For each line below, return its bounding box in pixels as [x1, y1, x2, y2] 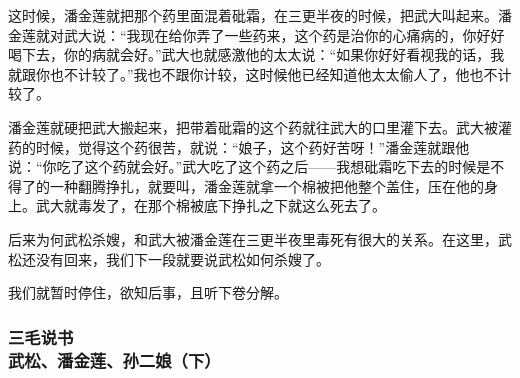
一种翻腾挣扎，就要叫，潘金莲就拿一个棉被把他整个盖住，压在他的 [49, 175, 484, 196]
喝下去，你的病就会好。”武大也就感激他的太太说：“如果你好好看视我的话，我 [8, 44, 505, 65]
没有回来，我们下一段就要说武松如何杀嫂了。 [35, 248, 330, 269]
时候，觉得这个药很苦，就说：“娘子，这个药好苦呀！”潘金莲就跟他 [35, 136, 470, 157]
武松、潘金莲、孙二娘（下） [8, 347, 221, 372]
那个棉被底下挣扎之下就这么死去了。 [147, 195, 386, 216]
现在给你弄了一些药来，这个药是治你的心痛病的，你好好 [140, 24, 505, 45]
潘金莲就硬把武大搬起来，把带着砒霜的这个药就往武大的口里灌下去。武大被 [8, 116, 498, 137]
